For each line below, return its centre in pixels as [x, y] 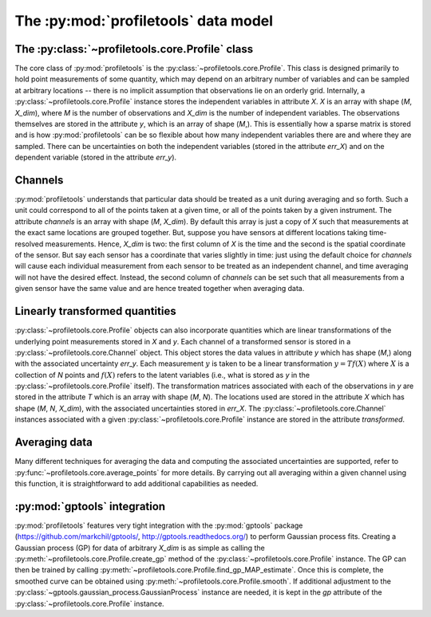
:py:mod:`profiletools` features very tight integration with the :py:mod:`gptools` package [159, 525]
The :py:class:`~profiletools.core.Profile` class [134, 49]
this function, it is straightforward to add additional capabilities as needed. [136, 483]
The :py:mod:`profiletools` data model [144, 21]
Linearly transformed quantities [95, 311]
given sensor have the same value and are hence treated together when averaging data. [160, 289]
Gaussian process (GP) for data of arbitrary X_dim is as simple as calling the [140, 548]
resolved [29, 244]
